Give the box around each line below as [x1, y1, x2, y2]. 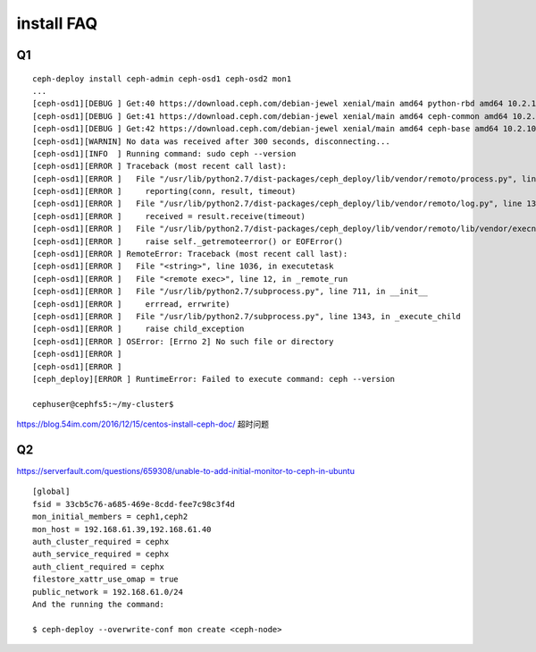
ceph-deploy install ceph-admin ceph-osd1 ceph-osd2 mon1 [32, 73, 292, 84]
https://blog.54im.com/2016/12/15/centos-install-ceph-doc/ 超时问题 [16, 419, 270, 429]
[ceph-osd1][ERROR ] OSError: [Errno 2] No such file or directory [32, 336, 334, 346]
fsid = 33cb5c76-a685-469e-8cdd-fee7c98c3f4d [32, 499, 236, 509]
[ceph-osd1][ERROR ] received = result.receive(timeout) [32, 211, 306, 221]
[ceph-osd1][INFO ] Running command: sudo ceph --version [32, 148, 297, 158]
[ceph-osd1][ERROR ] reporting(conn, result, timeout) [32, 186, 297, 197]
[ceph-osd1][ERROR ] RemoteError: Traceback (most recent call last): [32, 249, 348, 259]
